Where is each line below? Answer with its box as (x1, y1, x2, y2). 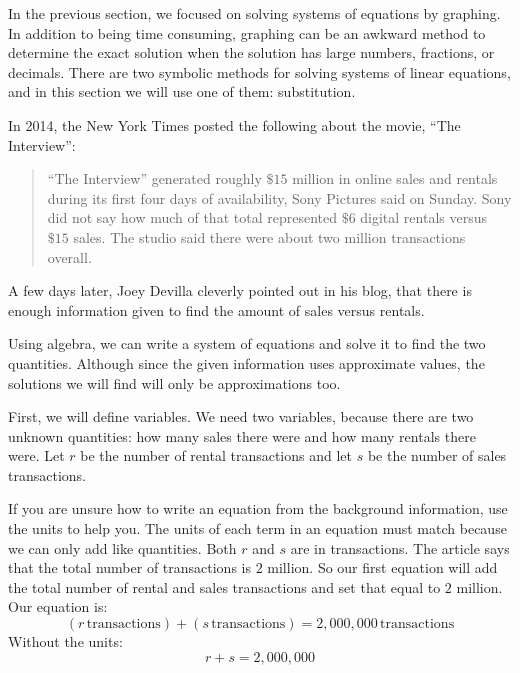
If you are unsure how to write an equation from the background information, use (8, 498, 508, 519)
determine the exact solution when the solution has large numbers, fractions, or (8, 42, 495, 63)
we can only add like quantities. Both (8, 537, 237, 558)
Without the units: (8, 631, 123, 652)
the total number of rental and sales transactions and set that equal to (8, 576, 441, 597)
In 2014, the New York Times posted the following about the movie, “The (8, 114, 461, 135)
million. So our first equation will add (267, 557, 498, 578)
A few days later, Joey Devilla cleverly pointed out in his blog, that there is (8, 280, 472, 301)
